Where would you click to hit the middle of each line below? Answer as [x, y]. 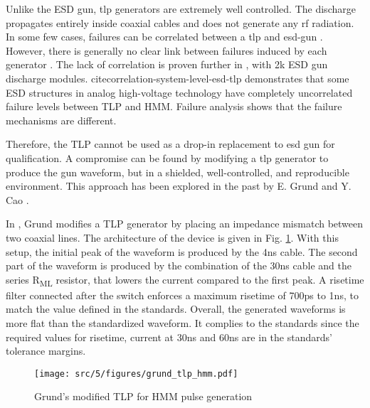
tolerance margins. [46, 351]
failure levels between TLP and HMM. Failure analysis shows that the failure [174, 106]
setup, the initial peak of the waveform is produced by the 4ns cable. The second [182, 251]
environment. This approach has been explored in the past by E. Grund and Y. [179, 186]
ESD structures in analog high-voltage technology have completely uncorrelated [179, 92]
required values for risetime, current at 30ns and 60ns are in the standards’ [169, 337]
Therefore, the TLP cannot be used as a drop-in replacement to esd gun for [170, 144]
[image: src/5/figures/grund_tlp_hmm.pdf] [136, 374]
